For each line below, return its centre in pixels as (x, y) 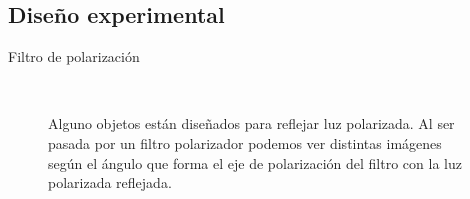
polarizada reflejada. (110, 182)
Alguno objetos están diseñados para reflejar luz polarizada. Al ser (251, 123)
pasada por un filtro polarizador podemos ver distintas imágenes (245, 142)
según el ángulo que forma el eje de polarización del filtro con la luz (255, 162)
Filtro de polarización (74, 56)
